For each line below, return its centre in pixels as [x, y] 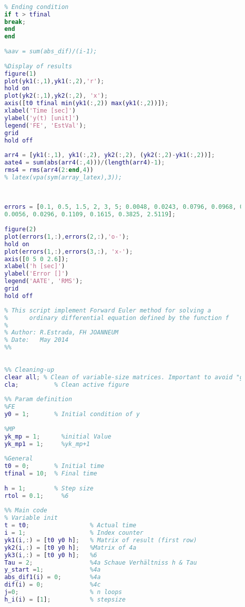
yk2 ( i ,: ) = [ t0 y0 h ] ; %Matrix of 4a [70, 547]
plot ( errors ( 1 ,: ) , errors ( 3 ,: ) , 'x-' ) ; [68, 251]
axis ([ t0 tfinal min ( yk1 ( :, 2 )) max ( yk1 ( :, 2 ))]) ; [86, 103]
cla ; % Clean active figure [67, 384]
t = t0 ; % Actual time [70, 526]
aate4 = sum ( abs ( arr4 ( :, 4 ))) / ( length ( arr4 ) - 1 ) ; [85, 163]
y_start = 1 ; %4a [53, 570]
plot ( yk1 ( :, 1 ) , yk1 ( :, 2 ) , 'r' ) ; [54, 81]
